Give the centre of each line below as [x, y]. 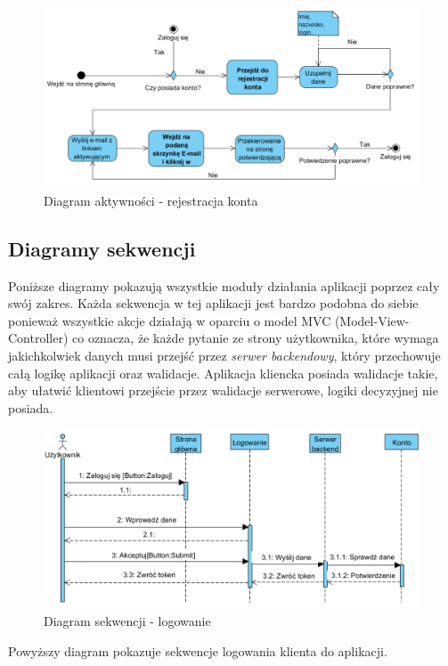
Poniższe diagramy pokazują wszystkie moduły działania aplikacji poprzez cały [224, 285]
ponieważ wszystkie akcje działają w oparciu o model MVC [170, 320]
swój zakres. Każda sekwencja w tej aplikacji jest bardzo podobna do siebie [213, 303]
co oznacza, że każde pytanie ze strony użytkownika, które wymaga [256, 338]
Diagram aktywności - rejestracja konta [151, 200]
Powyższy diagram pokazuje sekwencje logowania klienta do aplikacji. [198, 650]
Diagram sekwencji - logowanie [127, 621]
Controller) [38, 338]
